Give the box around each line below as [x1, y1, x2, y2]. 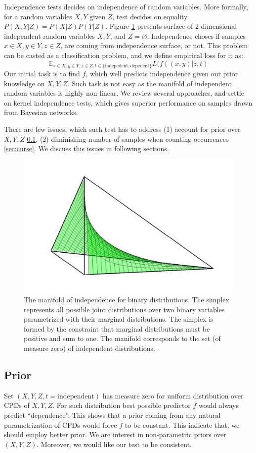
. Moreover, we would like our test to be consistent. [37, 439, 192, 449]
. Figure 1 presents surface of [105, 21, 193, 31]
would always [199, 400, 239, 410]
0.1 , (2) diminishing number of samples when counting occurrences [27, 133, 229, 144]
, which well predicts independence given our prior [85, 68, 238, 79]
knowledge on [4, 78, 45, 88]
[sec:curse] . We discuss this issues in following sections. [4, 143, 169, 154]
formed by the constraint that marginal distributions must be [24, 323, 210, 334]
